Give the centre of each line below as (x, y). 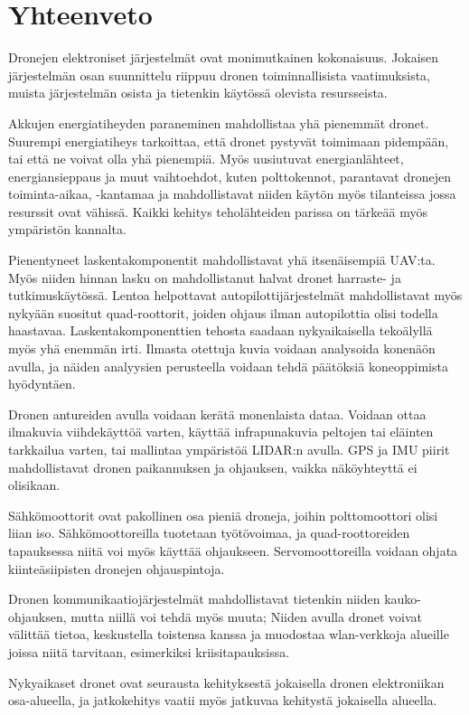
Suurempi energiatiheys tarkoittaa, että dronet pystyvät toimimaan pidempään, (229, 141)
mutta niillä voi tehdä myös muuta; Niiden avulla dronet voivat (246, 616)
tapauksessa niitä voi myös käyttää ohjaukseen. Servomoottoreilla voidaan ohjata (233, 550)
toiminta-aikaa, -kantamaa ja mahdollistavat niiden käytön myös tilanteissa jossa (232, 194)
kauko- (403, 599)
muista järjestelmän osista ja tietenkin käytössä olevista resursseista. (198, 93)
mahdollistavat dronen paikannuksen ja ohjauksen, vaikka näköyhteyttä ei (213, 467)
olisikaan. (34, 485)
